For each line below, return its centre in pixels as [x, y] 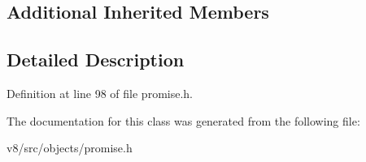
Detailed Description [96, 60]
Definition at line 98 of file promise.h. [100, 93]
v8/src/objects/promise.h [70, 148]
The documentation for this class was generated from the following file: [183, 120]
